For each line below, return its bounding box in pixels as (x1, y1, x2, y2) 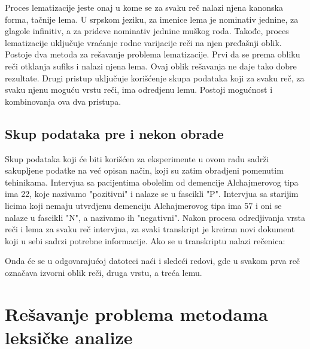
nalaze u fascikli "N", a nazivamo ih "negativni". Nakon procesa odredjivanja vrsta (5, 211, 305, 223)
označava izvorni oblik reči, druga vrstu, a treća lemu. (5, 266, 202, 278)
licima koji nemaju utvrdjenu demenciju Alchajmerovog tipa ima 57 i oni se (5, 199, 282, 211)
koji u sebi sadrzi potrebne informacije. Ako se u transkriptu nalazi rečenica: (5, 234, 285, 247)
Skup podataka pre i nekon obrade (5, 124, 224, 142)
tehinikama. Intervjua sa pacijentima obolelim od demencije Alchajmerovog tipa (5, 175, 299, 188)
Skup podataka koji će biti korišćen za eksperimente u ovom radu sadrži (5, 152, 269, 165)
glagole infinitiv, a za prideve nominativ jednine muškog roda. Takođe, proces (5, 25, 289, 37)
